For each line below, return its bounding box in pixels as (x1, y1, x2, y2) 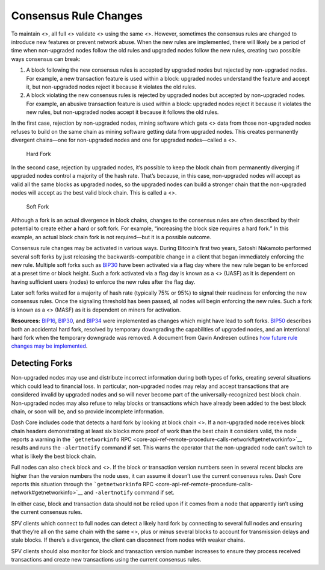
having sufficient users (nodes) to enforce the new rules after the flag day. (11, 278, 196, 286)
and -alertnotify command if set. (84, 489, 175, 496)
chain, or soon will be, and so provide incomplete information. (11, 407, 165, 415)
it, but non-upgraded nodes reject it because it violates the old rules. (26, 83, 197, 90)
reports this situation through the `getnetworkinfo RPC (11, 481, 153, 488)
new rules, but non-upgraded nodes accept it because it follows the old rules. (26, 108, 219, 116)
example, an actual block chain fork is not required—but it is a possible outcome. (11, 233, 212, 240)
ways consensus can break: (11, 55, 81, 63)
